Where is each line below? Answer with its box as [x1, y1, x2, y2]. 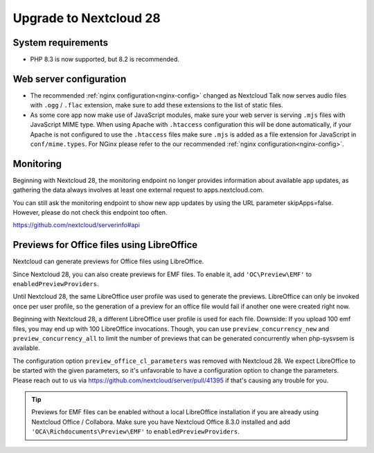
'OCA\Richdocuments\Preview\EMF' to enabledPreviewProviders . [31, 427, 240, 436]
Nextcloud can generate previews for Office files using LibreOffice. [12, 257, 204, 266]
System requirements [12, 37, 109, 48]
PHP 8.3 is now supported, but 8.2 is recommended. [30, 55, 180, 64]
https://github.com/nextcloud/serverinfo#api [12, 221, 140, 229]
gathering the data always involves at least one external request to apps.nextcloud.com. [12, 186, 265, 194]
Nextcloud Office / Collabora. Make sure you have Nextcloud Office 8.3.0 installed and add [31, 418, 291, 426]
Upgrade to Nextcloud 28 [12, 10, 161, 26]
